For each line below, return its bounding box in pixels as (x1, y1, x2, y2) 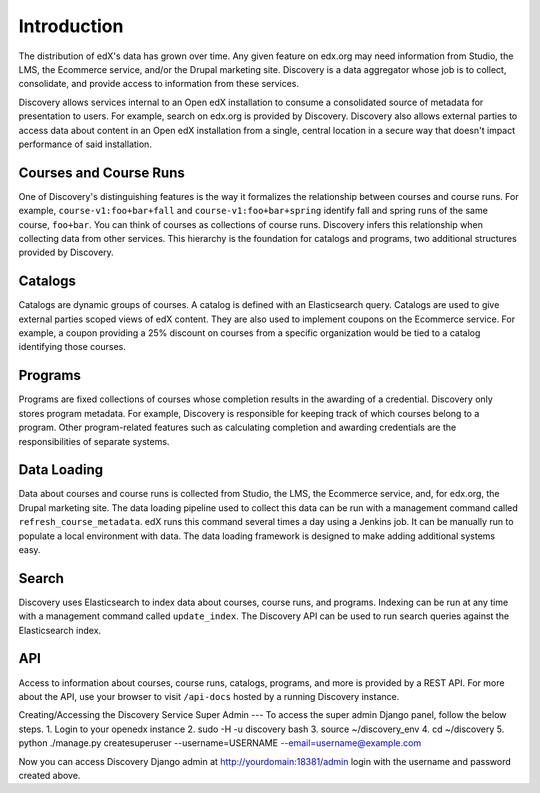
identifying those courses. (18, 341, 127, 353)
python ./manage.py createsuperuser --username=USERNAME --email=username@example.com (18, 737, 422, 749)
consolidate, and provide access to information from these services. (18, 78, 300, 90)
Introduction (18, 15, 124, 37)
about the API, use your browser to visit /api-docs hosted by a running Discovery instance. (18, 690, 400, 702)
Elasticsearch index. (18, 624, 102, 636)
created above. (18, 769, 81, 781)
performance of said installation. (18, 138, 152, 150)
